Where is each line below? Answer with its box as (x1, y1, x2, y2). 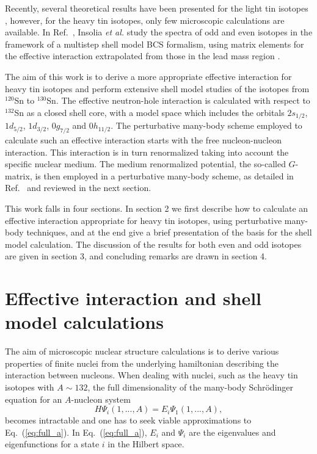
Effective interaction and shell (5, 286, 262, 311)
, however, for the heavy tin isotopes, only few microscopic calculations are (5, 13, 285, 26)
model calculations (5, 309, 164, 334)
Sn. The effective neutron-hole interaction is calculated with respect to (46, 94, 310, 107)
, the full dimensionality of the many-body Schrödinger (87, 381, 294, 394)
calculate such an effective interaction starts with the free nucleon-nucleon (5, 134, 282, 146)
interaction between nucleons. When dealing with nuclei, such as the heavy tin (5, 369, 298, 381)
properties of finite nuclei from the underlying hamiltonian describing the (5, 356, 279, 369)
